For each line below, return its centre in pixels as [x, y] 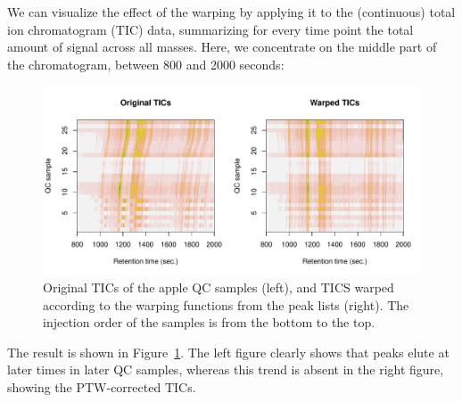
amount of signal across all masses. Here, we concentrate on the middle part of [222, 47]
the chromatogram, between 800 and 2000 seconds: [146, 64]
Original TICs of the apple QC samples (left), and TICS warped [219, 287]
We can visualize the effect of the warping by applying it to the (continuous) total [231, 12]
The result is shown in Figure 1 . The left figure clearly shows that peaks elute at [228, 352]
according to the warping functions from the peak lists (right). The [226, 304]
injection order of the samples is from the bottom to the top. [209, 322]
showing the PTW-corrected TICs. [102, 386]
